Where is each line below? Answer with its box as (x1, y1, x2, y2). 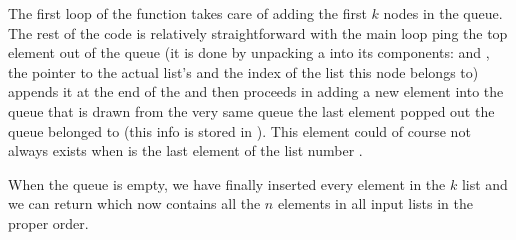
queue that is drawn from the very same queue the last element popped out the (8, 100, 495, 121)
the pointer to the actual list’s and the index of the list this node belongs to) (8, 61, 479, 82)
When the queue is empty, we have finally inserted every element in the (8, 173, 446, 194)
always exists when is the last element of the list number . (8, 140, 363, 161)
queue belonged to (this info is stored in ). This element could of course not (8, 120, 471, 141)
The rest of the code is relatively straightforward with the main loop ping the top (8, 22, 508, 43)
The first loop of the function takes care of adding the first (8, 3, 367, 23)
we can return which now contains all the (8, 193, 261, 214)
